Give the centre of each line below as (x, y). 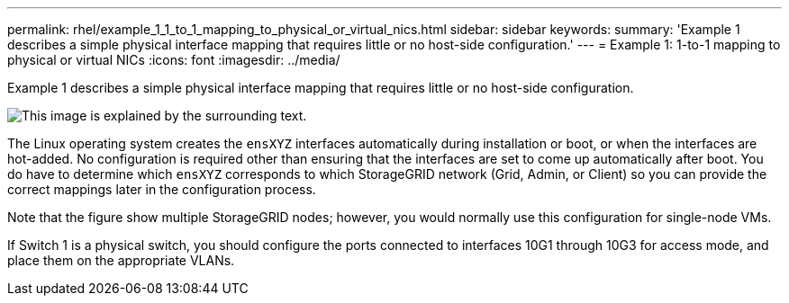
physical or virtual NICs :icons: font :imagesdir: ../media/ (174, 60)
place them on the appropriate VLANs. (121, 260)
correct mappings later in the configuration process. (162, 189)
